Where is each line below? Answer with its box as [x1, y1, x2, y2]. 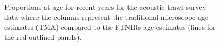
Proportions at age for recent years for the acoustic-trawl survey [4, 2, 206, 12]
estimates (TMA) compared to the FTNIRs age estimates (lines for [4, 21, 216, 32]
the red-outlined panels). [4, 31, 82, 42]
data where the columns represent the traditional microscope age [4, 11, 209, 22]
